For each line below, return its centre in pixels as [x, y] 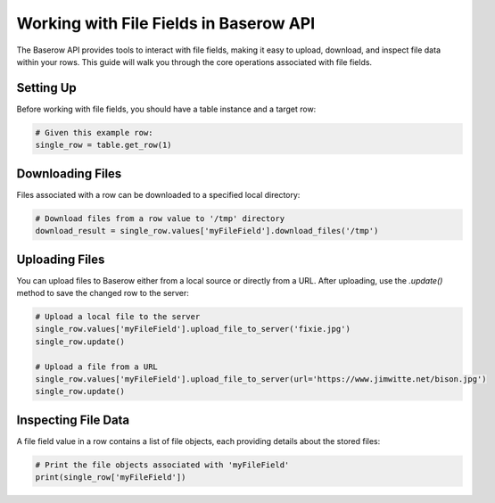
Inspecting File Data [73, 420]
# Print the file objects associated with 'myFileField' [162, 465]
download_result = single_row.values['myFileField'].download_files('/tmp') [207, 231]
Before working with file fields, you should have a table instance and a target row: [166, 109]
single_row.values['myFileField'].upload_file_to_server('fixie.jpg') [193, 329]
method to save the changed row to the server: [103, 293]
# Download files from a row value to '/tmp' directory [160, 218]
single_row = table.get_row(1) [104, 145]
